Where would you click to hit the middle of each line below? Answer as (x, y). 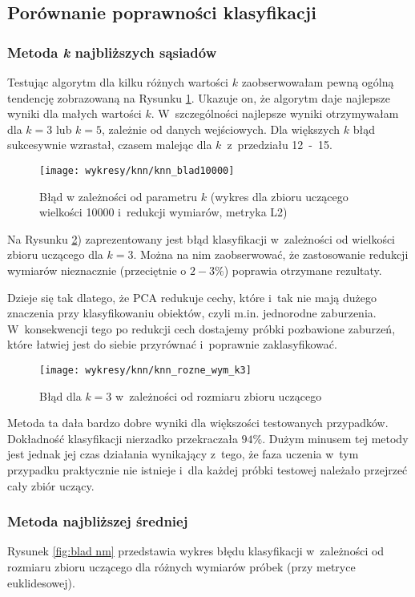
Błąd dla (60, 395)
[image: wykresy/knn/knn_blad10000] (137, 170)
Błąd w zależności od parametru (119, 196)
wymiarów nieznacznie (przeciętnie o (97, 270)
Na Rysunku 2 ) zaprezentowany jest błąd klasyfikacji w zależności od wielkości (201, 238)
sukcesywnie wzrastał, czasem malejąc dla (110, 145)
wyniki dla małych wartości (75, 113)
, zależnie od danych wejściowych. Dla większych (221, 129)
